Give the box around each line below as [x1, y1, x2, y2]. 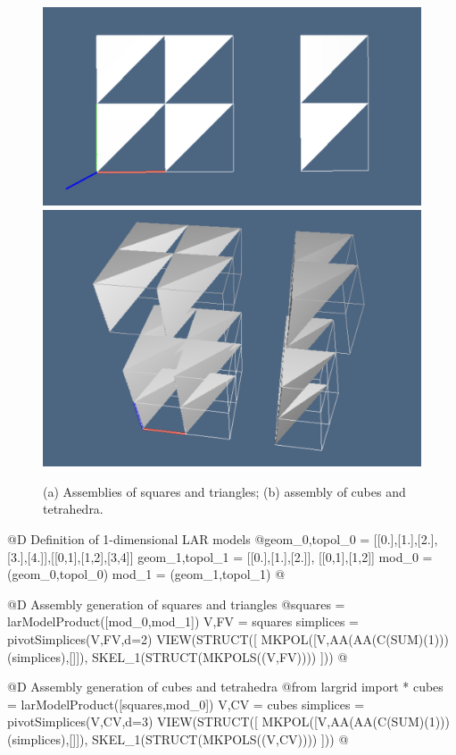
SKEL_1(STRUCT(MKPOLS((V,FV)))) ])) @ [92, 647, 348, 666]
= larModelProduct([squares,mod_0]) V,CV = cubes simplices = [7, 694, 365, 713]
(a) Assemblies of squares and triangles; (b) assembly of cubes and [43, 482, 406, 500]
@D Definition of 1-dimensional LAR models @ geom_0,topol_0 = [7, 530, 370, 549]
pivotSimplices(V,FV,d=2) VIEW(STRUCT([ [7, 630, 257, 649]
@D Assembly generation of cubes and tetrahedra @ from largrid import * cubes [7, 677, 444, 696]
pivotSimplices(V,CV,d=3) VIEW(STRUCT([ [7, 712, 258, 731]
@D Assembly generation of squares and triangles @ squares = [7, 594, 345, 613]
